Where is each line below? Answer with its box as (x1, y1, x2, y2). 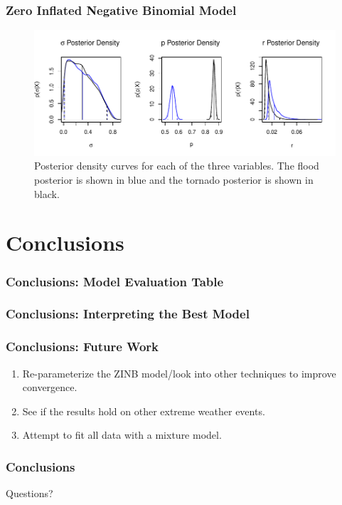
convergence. (22, 380, 78, 395)
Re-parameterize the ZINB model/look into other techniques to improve (22, 365, 336, 380)
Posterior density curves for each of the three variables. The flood (34, 158, 319, 173)
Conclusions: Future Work (6, 338, 159, 355)
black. (34, 186, 60, 201)
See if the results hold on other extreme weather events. (22, 403, 265, 418)
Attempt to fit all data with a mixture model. (22, 427, 222, 442)
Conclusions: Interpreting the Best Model (6, 305, 250, 323)
